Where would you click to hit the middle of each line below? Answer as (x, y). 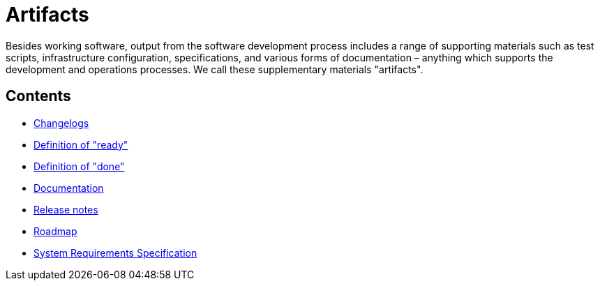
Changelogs (61, 123)
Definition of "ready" (81, 144)
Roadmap (55, 231)
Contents (38, 96)
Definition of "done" (79, 166)
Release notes (66, 209)
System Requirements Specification (115, 253)
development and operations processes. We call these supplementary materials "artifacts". (215, 69)
